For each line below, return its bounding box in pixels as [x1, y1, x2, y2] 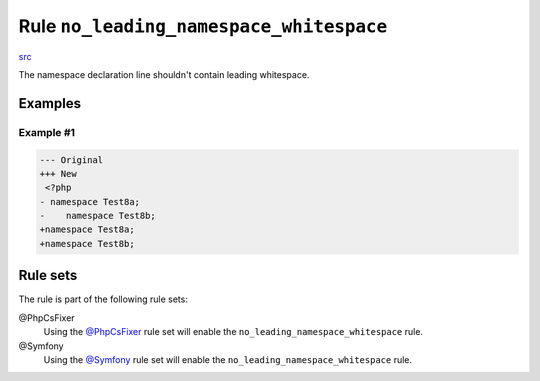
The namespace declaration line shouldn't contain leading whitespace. [18, 68, 310, 80]
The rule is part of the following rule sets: [18, 293, 189, 305]
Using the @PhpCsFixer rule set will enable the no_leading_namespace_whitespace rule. [43, 326, 424, 338]
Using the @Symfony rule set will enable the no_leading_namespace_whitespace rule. [43, 353, 413, 365]
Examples [18, 95, 82, 112]
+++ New [39, 168, 77, 179]
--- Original [39, 154, 104, 165]
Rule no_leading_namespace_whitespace [18, 15, 388, 37]
